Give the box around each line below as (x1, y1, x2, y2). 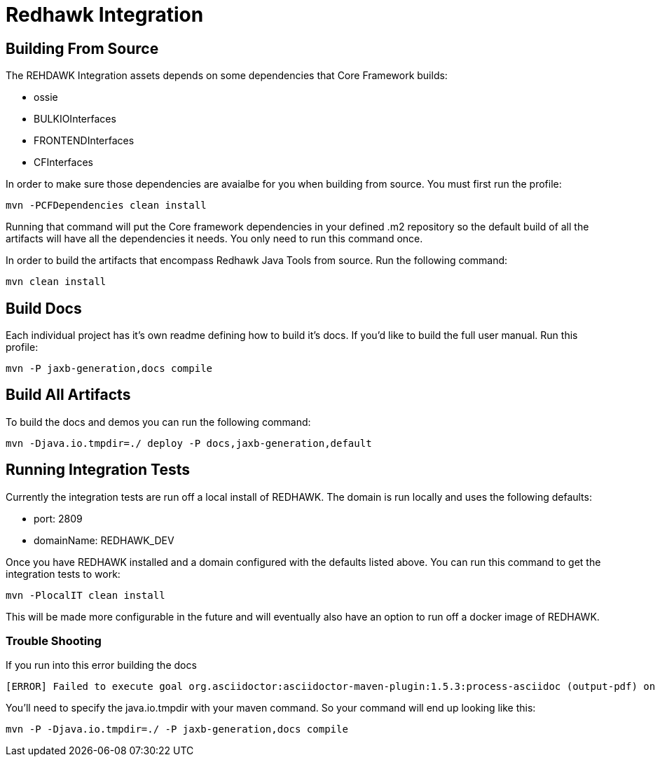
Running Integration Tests (6, 461, 190, 479)
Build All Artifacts (6, 386, 131, 404)
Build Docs (6, 299, 82, 317)
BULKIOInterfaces (34, 113, 116, 125)
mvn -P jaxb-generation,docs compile (6, 363, 213, 375)
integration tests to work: (6, 567, 121, 580)
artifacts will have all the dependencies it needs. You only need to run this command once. (6, 233, 423, 245)
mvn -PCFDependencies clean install (6, 200, 207, 212)
